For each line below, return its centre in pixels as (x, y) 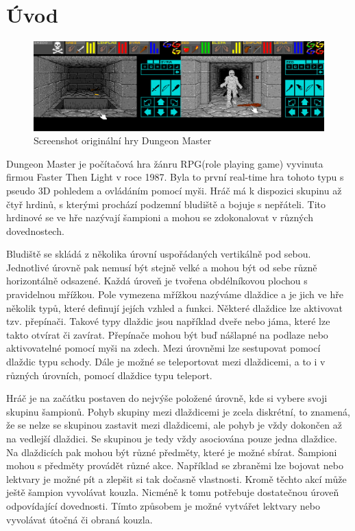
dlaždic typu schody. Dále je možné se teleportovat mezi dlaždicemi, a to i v (166, 362)
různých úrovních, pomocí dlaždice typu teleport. (109, 375)
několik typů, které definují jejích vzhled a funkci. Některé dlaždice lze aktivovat (174, 307)
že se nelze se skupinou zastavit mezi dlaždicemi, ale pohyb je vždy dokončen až (174, 425)
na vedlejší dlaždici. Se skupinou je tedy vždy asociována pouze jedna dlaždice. (172, 439)
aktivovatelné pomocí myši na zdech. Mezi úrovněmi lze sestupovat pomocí (163, 348)
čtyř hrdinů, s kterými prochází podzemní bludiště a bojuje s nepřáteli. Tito (166, 204)
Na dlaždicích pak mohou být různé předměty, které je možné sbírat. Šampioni (172, 452)
